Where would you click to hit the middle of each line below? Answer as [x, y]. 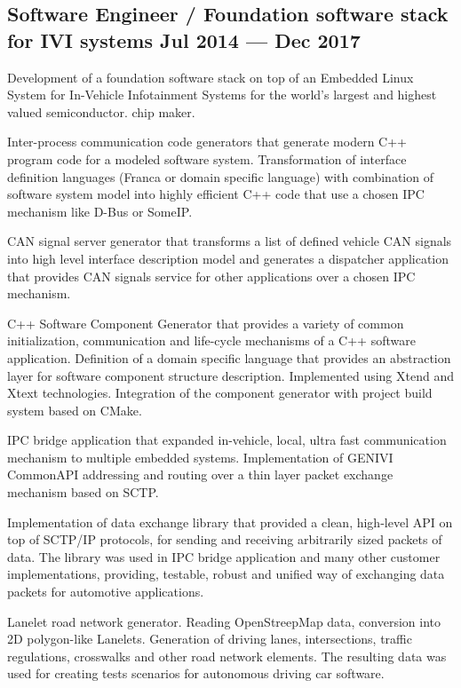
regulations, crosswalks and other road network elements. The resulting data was [227, 656]
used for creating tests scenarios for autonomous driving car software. [196, 673]
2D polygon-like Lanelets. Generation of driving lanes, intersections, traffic [210, 639]
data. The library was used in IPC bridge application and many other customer [224, 556]
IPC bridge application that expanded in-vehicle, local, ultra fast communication [227, 440]
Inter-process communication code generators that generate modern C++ [207, 142]
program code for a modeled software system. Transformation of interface [207, 158]
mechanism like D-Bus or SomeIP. [100, 211]
